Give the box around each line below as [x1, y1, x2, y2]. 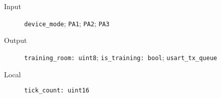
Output [4, 35, 27, 45]
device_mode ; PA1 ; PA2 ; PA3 [24, 18, 109, 28]
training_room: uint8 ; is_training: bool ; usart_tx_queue [24, 52, 217, 62]
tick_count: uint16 [24, 87, 89, 94]
